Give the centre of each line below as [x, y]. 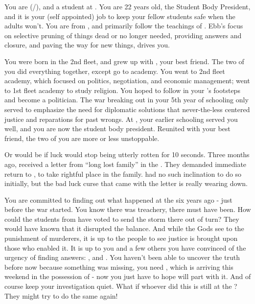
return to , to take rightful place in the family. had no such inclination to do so [123, 174]
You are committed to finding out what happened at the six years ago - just [118, 199]
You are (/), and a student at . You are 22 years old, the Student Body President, [127, 6]
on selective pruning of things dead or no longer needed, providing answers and [123, 35]
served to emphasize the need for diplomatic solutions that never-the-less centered [127, 109]
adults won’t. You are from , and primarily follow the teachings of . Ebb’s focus [124, 26]
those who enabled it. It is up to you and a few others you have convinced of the [125, 247]
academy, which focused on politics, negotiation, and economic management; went [127, 81]
